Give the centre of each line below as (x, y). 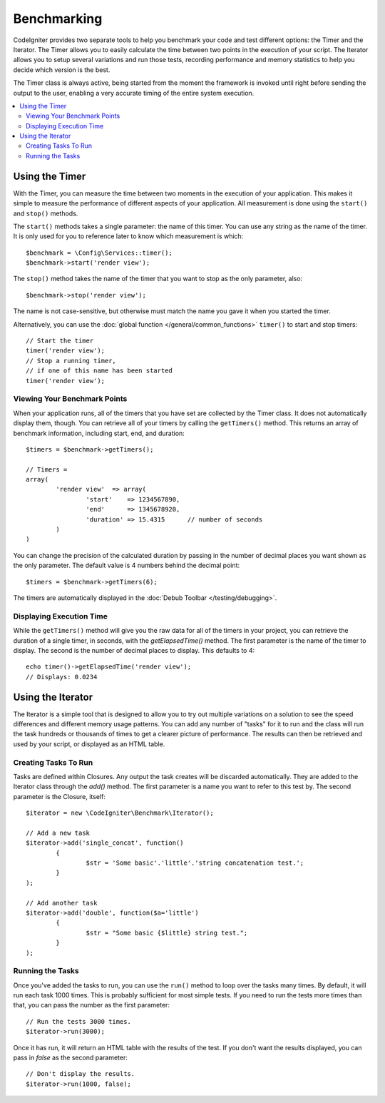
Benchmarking (58, 19)
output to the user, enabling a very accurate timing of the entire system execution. (134, 93)
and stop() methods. (46, 213)
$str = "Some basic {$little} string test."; (167, 932)
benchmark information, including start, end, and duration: (99, 433)
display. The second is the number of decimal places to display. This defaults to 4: (134, 650)
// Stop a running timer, (71, 361)
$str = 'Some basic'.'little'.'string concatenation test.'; (195, 863)
